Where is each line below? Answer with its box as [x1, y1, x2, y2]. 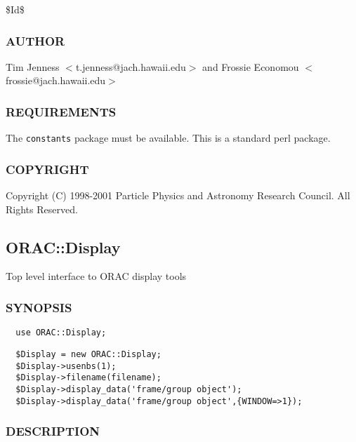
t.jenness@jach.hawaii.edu [75, 59, 186, 74]
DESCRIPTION [6, 422, 100, 440]
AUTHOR [6, 32, 65, 49]
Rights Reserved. [6, 201, 78, 216]
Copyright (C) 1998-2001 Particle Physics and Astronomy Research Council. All [6, 188, 350, 203]
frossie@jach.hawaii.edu [6, 73, 106, 88]
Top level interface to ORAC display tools [6, 269, 187, 283]
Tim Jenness [6, 59, 60, 74]
